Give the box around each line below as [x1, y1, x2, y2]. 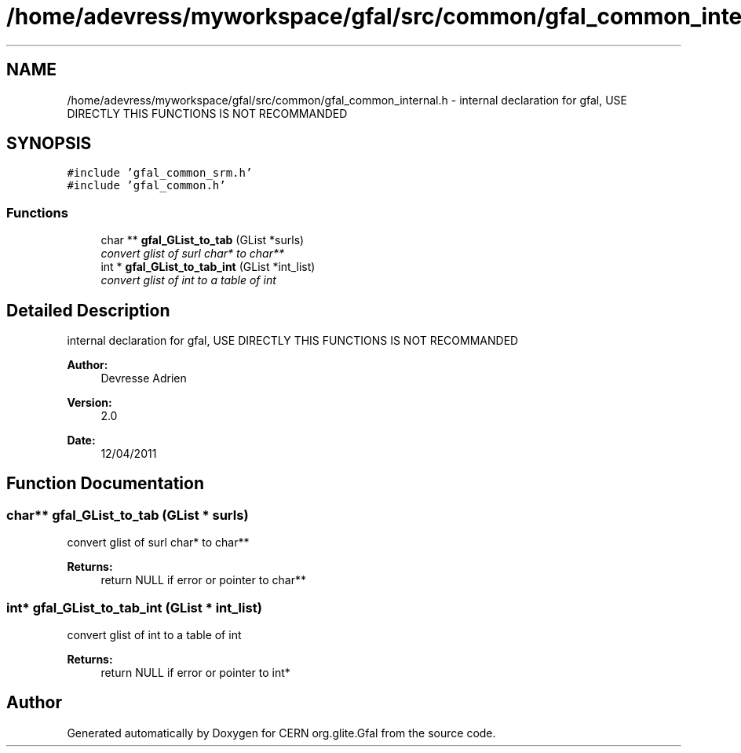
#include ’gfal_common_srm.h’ [67, 166, 253, 180]
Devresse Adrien [100, 371, 187, 386]
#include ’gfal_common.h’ [67, 179, 226, 192]
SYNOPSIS [6, 133, 92, 154]
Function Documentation [6, 473, 204, 494]
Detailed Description [6, 300, 170, 320]
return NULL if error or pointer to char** [100, 573, 306, 587]
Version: [67, 396, 112, 410]
